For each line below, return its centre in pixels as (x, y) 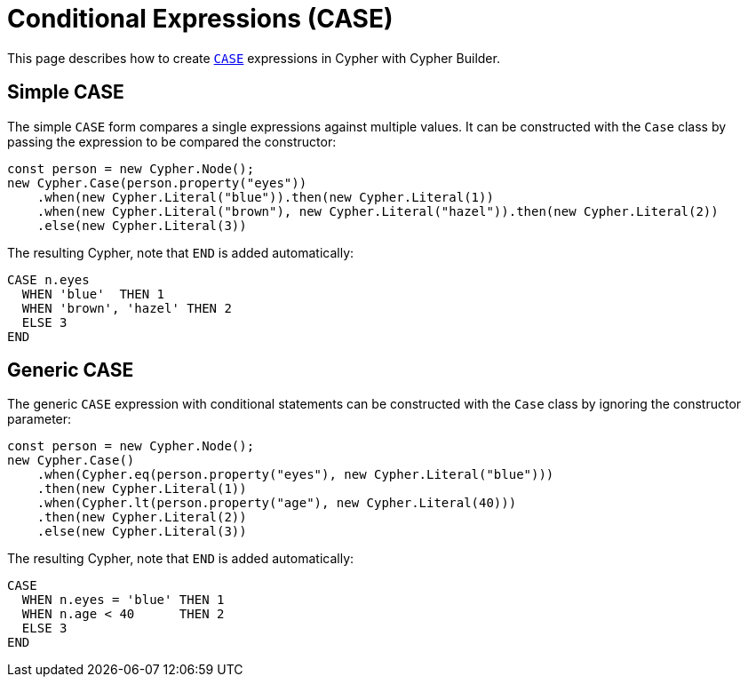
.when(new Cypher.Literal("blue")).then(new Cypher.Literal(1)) (265, 197)
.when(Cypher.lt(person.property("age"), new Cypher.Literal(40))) (277, 503)
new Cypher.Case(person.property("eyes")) (157, 183)
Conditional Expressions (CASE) (200, 19)
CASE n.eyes (48, 279)
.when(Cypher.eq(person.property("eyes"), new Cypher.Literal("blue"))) (295, 475)
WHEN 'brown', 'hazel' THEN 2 (127, 308)
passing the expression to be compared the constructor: (172, 141)
